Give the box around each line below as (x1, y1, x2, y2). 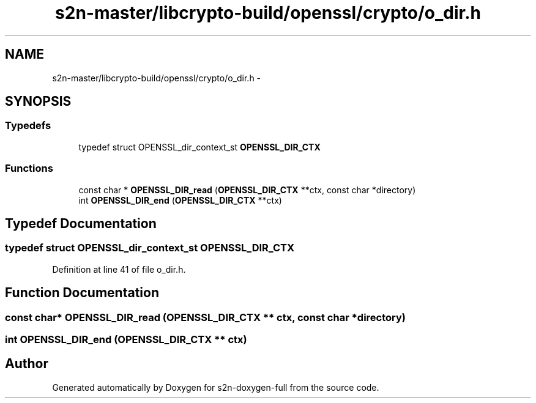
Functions (5, 162, 53, 175)
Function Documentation (5, 285, 159, 301)
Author (5, 356, 48, 372)
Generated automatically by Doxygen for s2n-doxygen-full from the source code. (52, 382, 379, 393)
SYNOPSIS (5, 94, 72, 109)
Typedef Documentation (5, 215, 157, 231)
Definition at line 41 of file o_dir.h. (52, 264, 186, 275)
